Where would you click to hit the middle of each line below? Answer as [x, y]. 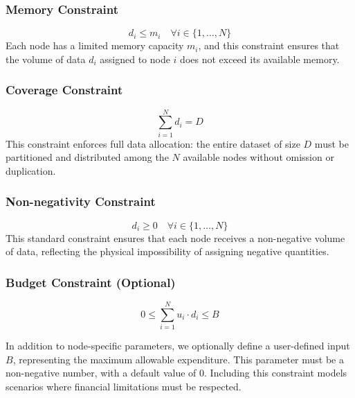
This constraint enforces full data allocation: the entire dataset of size [153, 143]
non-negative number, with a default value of [101, 373]
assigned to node [135, 59]
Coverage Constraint [64, 90]
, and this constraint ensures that [269, 45]
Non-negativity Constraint [81, 201]
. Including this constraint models [276, 373]
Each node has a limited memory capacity [95, 45]
